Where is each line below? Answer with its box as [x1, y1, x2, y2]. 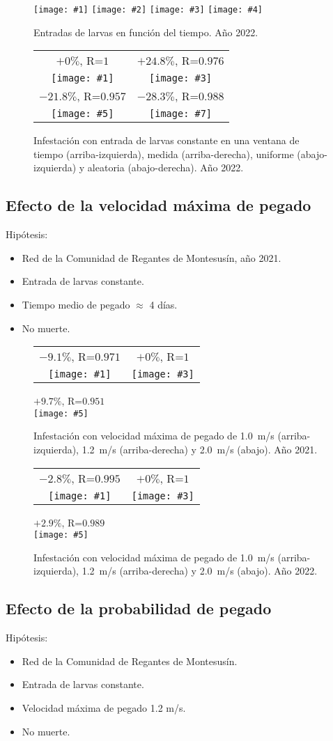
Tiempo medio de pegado [22, 297, 130, 312]
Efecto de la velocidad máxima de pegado [6, 194, 311, 216]
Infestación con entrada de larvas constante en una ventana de [33, 133, 300, 148]
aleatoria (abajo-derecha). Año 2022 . [87, 160, 244, 175]
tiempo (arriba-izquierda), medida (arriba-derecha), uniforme [33, 146, 294, 161]
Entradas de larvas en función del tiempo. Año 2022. [33, 24, 258, 39]
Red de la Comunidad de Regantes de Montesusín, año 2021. [22, 250, 281, 265]
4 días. [149, 297, 178, 312]
